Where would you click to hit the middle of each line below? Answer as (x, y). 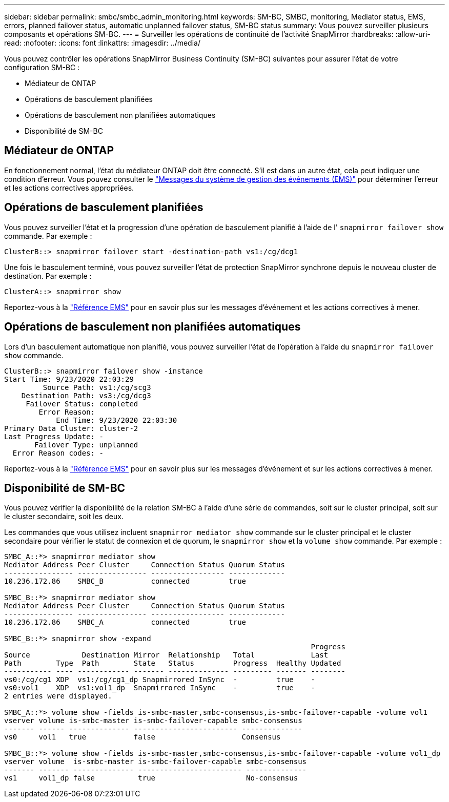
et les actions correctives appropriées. (69, 188)
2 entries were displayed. (58, 696)
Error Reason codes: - (58, 453)
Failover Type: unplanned (86, 445)
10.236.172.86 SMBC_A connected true (125, 622)
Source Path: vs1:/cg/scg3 (97, 387)
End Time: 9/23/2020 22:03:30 (117, 420)
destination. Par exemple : (48, 276)
